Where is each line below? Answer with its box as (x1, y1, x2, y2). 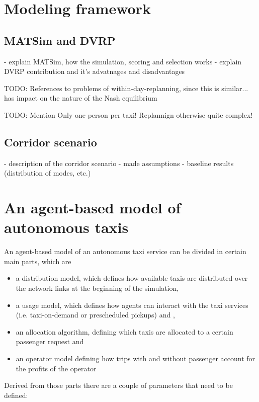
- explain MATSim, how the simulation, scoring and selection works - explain (4, 56, 242, 66)
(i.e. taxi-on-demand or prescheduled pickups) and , (16, 309, 175, 320)
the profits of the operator (16, 363, 97, 373)
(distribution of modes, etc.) (4, 168, 91, 178)
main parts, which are (4, 256, 71, 266)
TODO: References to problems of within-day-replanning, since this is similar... (4, 83, 248, 93)
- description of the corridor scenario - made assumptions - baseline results (4, 157, 234, 168)
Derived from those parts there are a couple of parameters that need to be (4, 380, 233, 390)
